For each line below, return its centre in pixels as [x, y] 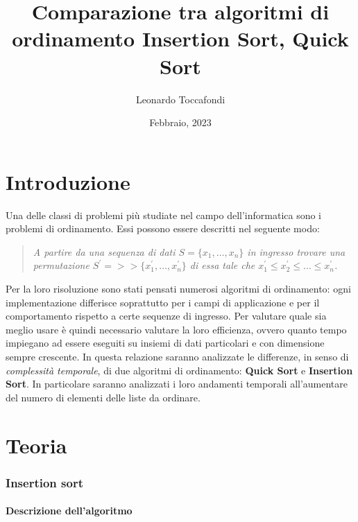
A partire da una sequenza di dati [104, 251]
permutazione [61, 265]
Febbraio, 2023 [180, 122]
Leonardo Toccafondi [180, 99]
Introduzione [68, 181]
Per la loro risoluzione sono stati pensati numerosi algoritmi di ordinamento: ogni [178, 288]
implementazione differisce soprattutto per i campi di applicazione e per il [163, 302]
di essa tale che [222, 265]
